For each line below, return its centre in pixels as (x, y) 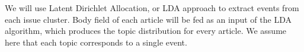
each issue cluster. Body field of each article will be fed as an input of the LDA (148, 19)
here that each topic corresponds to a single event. (96, 42)
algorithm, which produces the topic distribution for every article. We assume (146, 31)
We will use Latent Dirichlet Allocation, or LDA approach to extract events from (152, 8)
